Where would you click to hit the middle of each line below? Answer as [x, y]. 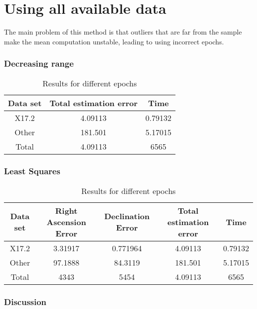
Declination [127, 216]
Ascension [66, 222]
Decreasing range [39, 63]
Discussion [25, 301]
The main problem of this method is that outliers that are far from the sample [123, 32]
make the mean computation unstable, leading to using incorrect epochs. [114, 41]
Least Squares [32, 171]
